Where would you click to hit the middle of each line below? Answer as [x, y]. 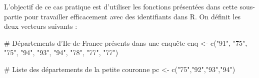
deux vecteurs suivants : [41, 26]
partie [13, 16]
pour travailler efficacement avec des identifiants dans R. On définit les [132, 16]
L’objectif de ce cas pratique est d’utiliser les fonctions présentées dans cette [121, 6]
